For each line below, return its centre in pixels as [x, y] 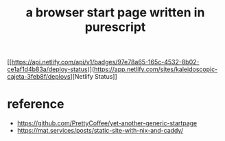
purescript [115, 27]
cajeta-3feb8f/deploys [39, 77]
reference [36, 104]
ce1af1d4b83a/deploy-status [47, 69]
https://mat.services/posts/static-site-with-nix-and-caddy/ [100, 131]
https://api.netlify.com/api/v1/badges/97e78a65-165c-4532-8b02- [105, 62]
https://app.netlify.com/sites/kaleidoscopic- [156, 69]
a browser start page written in [115, 13]
